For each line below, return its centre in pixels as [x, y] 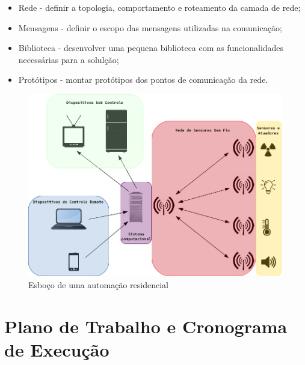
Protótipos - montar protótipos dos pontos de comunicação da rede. [143, 80]
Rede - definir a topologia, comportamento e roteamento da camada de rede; [159, 7]
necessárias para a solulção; [69, 59]
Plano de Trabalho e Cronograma [146, 326]
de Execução [57, 349]
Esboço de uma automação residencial [98, 284]
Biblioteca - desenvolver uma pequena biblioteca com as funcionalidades [151, 48]
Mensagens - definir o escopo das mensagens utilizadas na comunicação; [150, 27]
